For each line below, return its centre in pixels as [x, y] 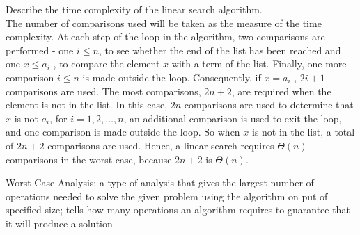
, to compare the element [107, 64]
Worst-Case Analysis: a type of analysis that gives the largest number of [160, 183]
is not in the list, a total [304, 132]
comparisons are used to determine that [269, 105]
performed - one [40, 50]
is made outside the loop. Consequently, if [172, 77]
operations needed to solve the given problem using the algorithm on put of [167, 196]
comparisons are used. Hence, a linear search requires [161, 145]
